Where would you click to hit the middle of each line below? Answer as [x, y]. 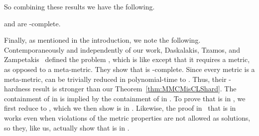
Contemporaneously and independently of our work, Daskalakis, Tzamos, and [122, 49]
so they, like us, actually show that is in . [67, 127]
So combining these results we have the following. [79, 6]
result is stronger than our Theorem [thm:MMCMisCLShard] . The [134, 89]
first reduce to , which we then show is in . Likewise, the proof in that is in [120, 108]
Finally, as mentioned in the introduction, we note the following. [102, 40]
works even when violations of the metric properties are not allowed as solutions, [127, 117]
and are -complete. [32, 23]
